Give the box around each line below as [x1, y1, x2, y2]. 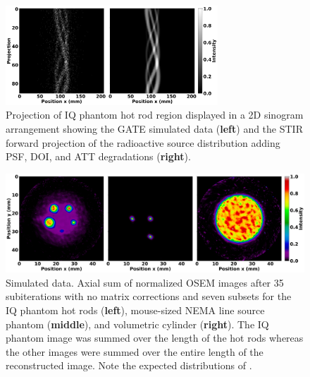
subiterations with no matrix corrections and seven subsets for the [6, 289, 292, 304]
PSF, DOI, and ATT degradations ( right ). [6, 149, 191, 164]
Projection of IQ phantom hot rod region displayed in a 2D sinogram [6, 107, 304, 122]
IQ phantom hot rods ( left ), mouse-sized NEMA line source [6, 302, 265, 317]
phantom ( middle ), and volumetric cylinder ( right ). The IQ [6, 316, 269, 331]
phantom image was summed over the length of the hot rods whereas [6, 330, 304, 345]
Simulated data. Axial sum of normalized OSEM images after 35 [6, 275, 284, 289]
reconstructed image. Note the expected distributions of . [6, 358, 252, 373]
